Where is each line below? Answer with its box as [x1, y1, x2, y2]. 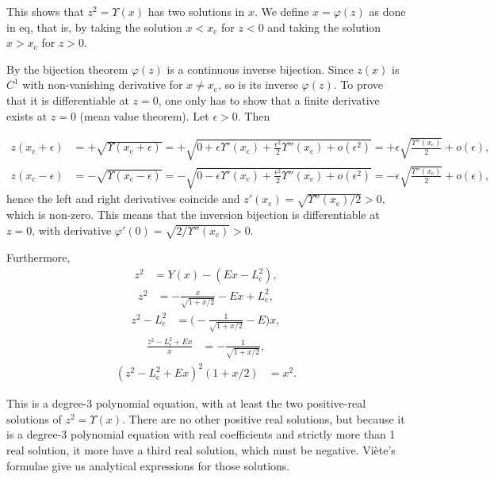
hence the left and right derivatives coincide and [6, 190, 240, 207]
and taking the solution [267, 18, 381, 35]
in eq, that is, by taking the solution [6, 18, 182, 35]
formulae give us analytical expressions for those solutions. [6, 457, 290, 473]
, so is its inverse [217, 76, 298, 93]
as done [369, 3, 406, 19]
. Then [237, 107, 270, 124]
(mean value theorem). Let [79, 107, 209, 124]
